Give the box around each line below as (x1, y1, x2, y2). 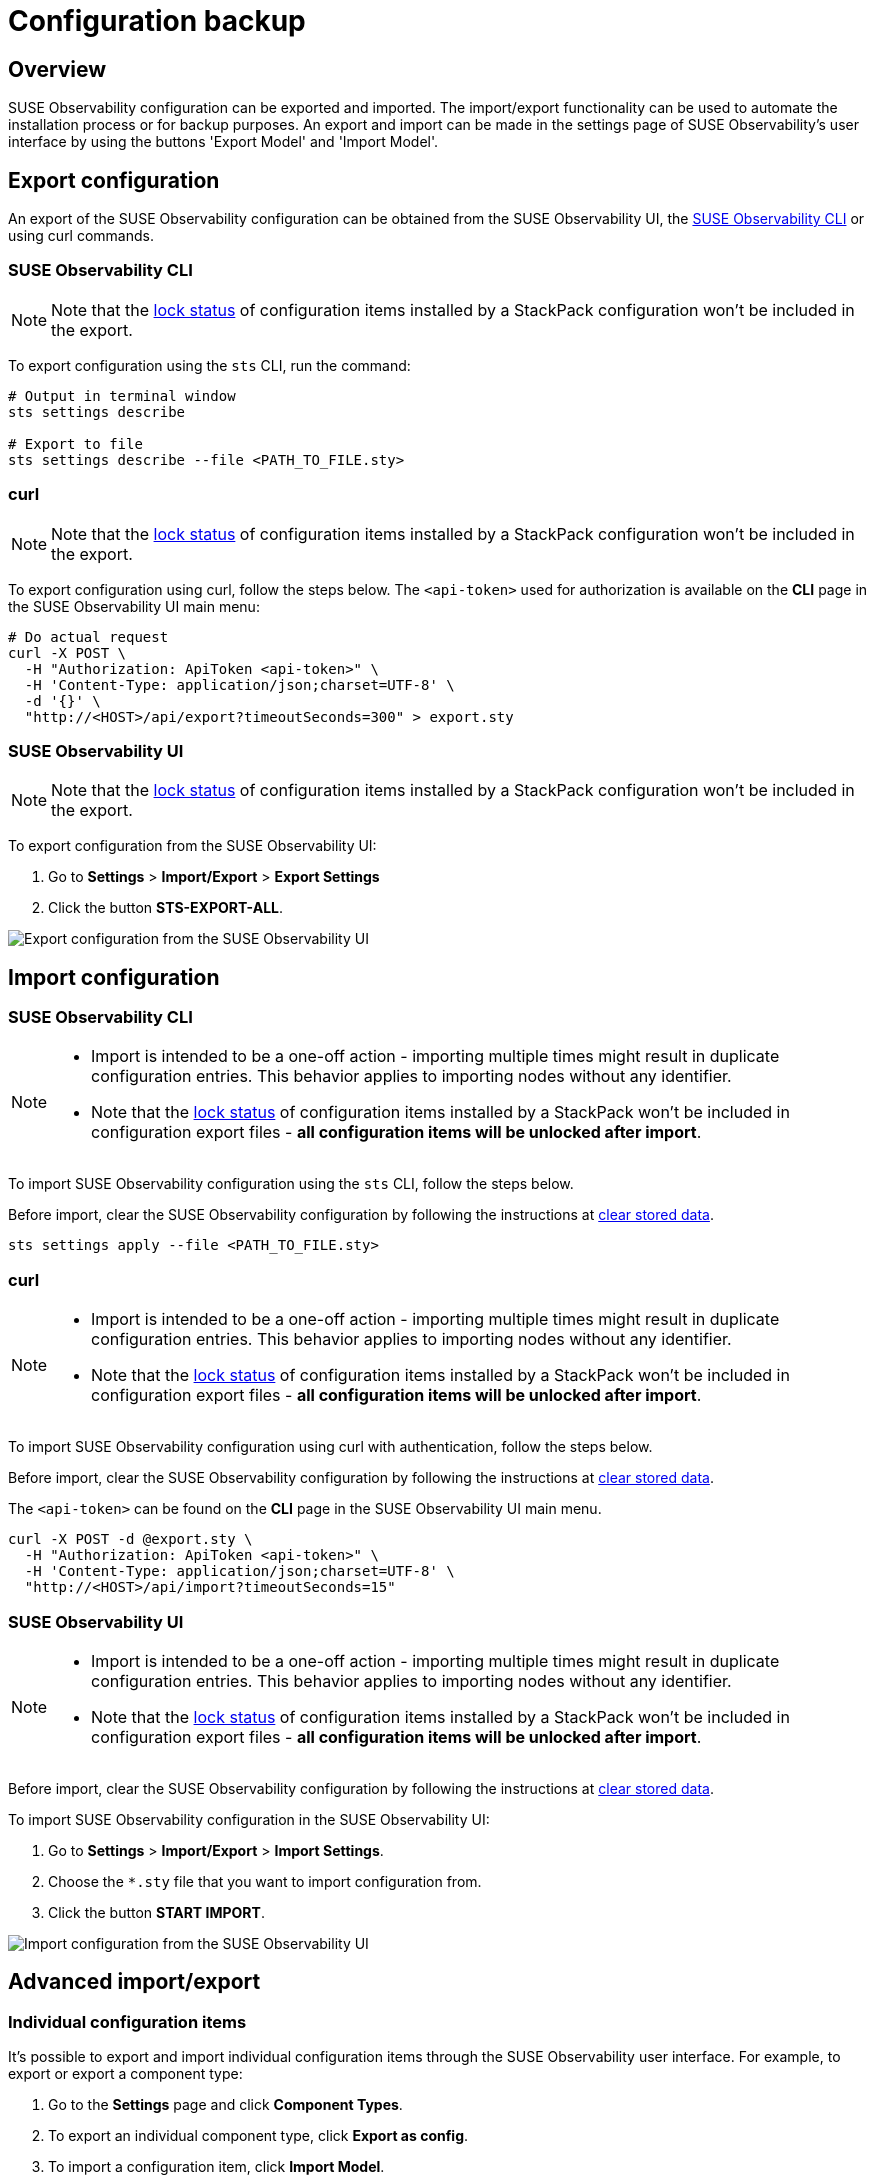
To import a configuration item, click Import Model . (48, 2158, 385, 2176)
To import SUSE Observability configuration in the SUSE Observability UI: (8, 1810, 490, 1828)
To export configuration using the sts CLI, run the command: (8, 356, 411, 374)
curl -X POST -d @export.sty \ (8, 1531, 253, 1548)
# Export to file (8, 435, 143, 452)
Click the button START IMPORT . (48, 1903, 265, 1921)
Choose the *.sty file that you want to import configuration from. (48, 1872, 482, 1890)
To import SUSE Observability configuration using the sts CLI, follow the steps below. (8, 1175, 574, 1193)
